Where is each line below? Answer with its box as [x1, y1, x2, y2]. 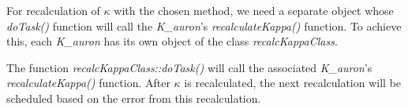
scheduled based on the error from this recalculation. [6, 89, 261, 106]
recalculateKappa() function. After [6, 74, 170, 91]
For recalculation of [6, 2, 100, 18]
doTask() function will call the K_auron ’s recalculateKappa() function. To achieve [6, 17, 402, 34]
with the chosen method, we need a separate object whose [114, 2, 394, 18]
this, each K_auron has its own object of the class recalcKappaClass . [6, 33, 338, 49]
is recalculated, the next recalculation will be [184, 74, 402, 91]
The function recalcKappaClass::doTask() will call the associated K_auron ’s [6, 59, 372, 75]
